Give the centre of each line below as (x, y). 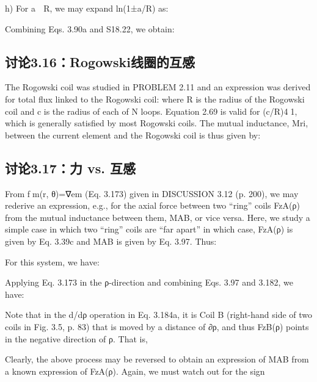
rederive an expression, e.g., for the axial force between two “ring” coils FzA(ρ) (152, 205)
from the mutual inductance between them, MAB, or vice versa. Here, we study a (158, 217)
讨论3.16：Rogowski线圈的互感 (100, 61)
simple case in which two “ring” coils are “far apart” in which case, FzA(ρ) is (149, 229)
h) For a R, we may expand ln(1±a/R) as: (87, 8)
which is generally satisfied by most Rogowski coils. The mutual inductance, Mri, (157, 123)
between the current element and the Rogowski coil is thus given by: (133, 135)
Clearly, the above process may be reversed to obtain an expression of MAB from (157, 359)
